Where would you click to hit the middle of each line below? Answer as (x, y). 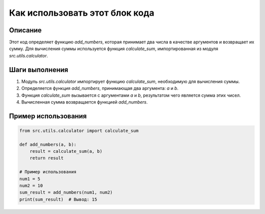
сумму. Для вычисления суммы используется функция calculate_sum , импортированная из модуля (114, 49)
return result (47, 158)
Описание (25, 30)
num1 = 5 (30, 179)
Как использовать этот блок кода (82, 13)
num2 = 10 (31, 186)
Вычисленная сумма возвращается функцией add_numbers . (85, 102)
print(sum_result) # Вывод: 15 (58, 199)
